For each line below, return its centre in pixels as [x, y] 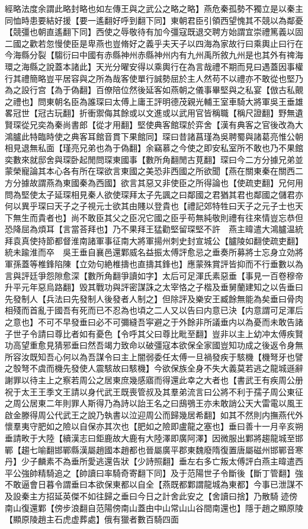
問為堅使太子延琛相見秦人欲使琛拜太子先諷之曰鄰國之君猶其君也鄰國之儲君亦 [154, 194]
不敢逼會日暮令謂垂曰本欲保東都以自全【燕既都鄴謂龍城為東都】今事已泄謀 [150, 484]
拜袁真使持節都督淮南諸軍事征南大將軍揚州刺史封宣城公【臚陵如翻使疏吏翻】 [154, 240]
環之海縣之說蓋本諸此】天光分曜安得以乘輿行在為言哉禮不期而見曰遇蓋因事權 [154, 66]
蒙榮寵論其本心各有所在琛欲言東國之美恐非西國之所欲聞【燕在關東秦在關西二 [154, 171]
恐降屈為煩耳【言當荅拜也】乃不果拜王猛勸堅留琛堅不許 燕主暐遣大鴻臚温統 [154, 229]
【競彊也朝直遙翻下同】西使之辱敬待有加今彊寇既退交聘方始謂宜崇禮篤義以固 [154, 32]
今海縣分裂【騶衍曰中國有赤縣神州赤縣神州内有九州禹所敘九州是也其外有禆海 [154, 55]
